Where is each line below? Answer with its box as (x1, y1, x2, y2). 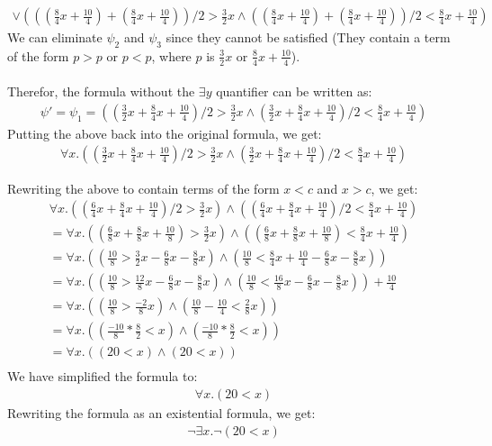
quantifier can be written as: (216, 82, 372, 101)
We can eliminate (7, 28, 103, 47)
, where (151, 46, 192, 65)
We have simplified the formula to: (7, 367, 198, 386)
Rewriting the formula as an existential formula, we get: (7, 403, 316, 422)
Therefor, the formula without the (7, 82, 195, 101)
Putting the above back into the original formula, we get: (7, 123, 322, 142)
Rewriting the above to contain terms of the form (7, 178, 280, 197)
